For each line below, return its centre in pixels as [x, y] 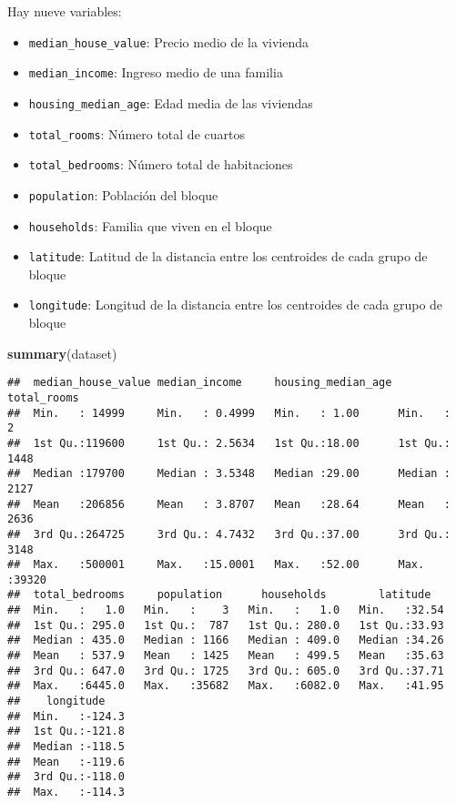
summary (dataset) [62, 353]
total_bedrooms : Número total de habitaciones [161, 164]
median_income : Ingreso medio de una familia [156, 72]
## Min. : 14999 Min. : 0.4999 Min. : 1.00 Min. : [229, 413]
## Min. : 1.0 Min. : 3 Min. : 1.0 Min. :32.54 [226, 610]
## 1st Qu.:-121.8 [66, 732]
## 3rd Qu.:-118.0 [66, 777]
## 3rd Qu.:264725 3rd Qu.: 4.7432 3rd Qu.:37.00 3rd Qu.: [229, 534]
